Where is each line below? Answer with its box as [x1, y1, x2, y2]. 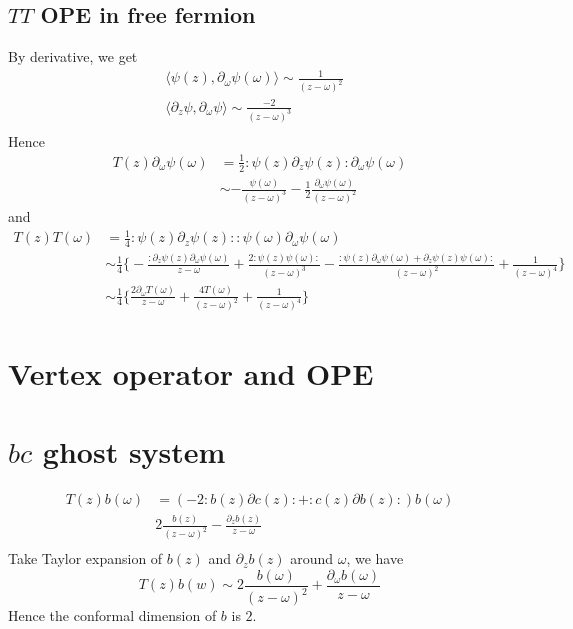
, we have [346, 548, 404, 569]
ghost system [42, 431, 226, 472]
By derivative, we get [8, 46, 138, 67]
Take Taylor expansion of [8, 548, 163, 569]
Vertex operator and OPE [8, 352, 374, 393]
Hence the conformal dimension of [8, 605, 217, 626]
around [290, 548, 333, 569]
